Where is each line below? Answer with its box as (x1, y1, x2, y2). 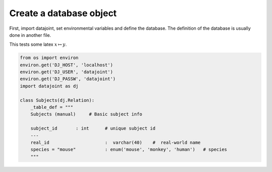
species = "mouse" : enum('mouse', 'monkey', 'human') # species (30, 147, 228, 152)
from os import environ (20, 55, 79, 61)
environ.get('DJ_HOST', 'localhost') (20, 62, 113, 68)
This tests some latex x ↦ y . (9, 41, 67, 47)
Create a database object (9, 8, 117, 19)
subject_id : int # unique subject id (30, 126, 156, 131)
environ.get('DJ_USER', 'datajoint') (20, 69, 113, 75)
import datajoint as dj (20, 83, 79, 89)
